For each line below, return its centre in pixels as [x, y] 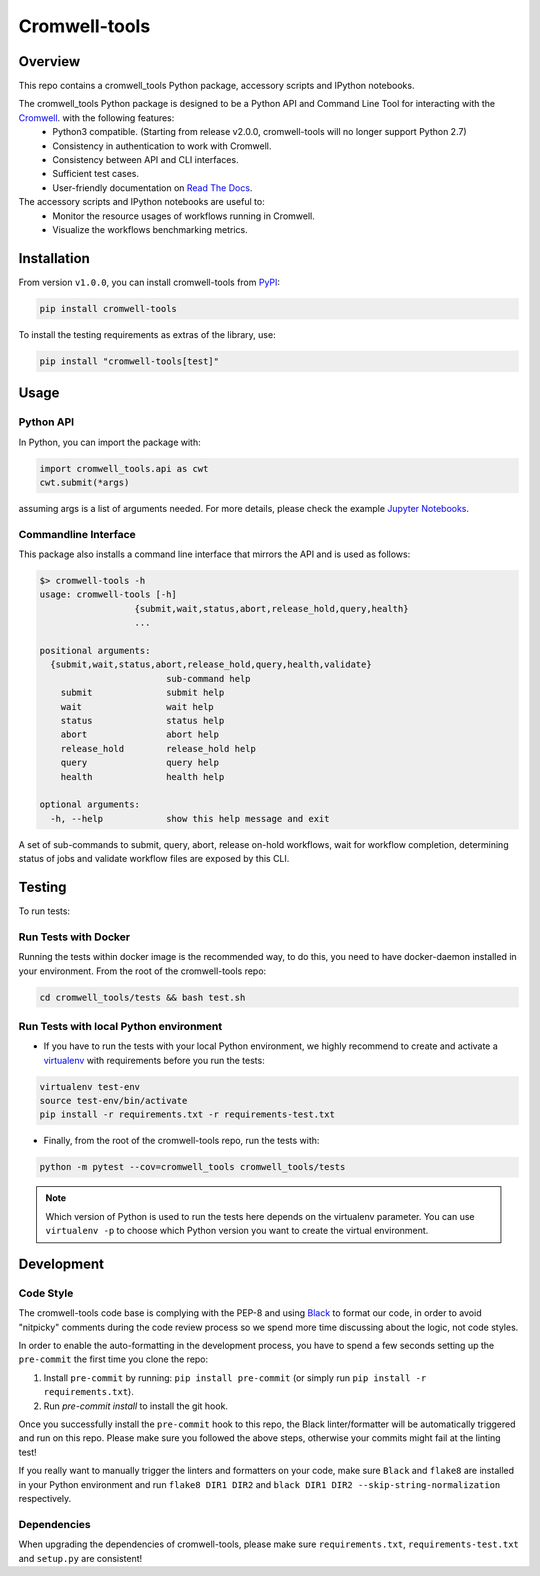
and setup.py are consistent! [80, 1558]
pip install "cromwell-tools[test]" [129, 361]
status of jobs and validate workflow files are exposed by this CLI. [154, 859]
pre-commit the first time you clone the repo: [113, 1359]
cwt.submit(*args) [84, 482]
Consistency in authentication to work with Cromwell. [162, 146]
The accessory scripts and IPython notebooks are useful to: [141, 202]
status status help [142, 720]
